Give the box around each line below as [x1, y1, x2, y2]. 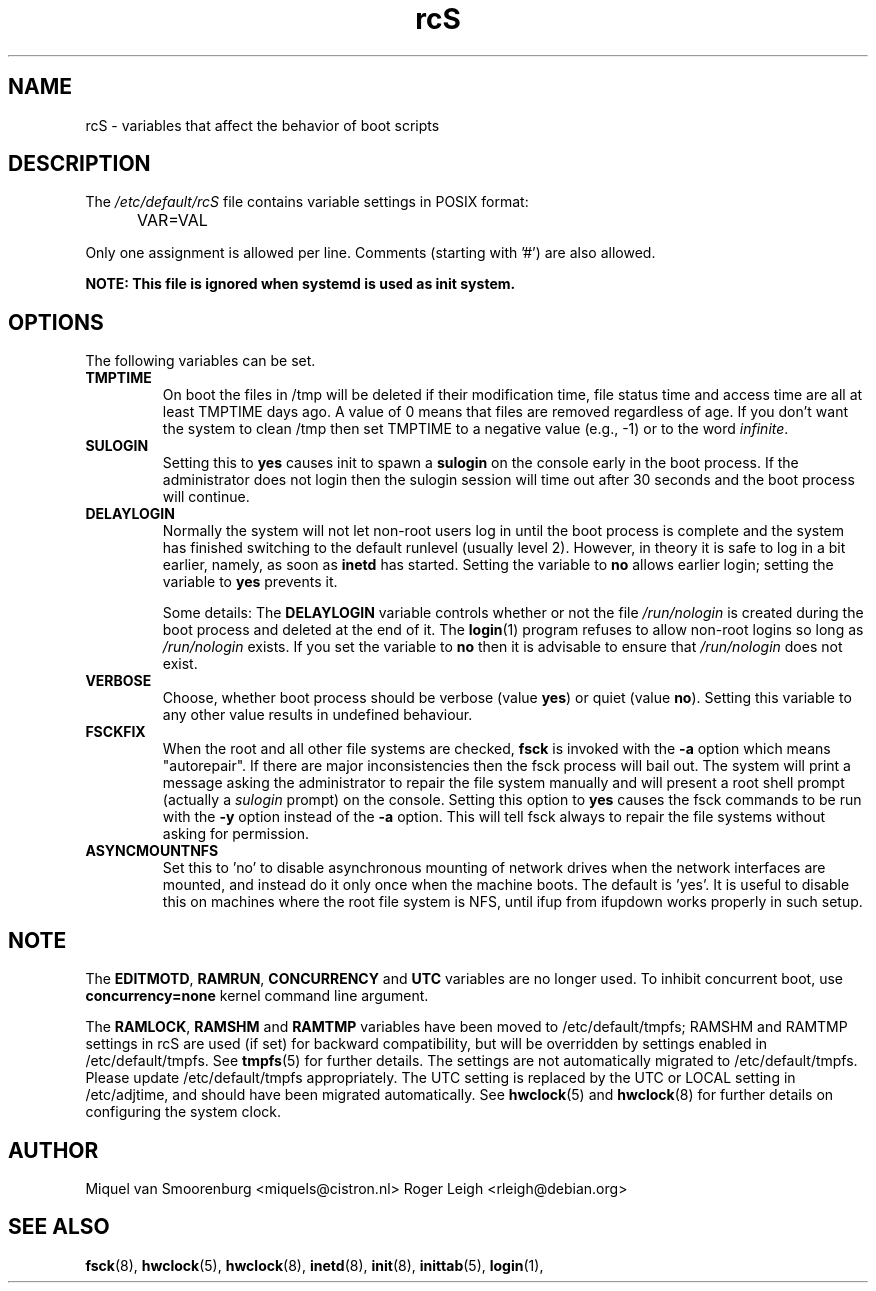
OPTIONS [8, 309, 104, 335]
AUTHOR [8, 1137, 99, 1163]
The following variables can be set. [85, 352, 316, 370]
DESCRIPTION [8, 151, 151, 177]
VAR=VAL [137, 210, 208, 231]
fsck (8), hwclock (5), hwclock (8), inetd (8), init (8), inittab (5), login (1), [85, 1256, 544, 1274]
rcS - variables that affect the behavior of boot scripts [85, 116, 440, 134]
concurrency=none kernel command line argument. [85, 987, 429, 1005]
